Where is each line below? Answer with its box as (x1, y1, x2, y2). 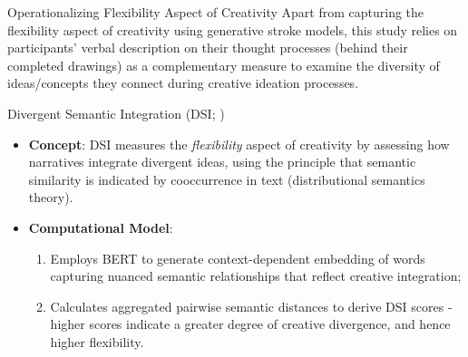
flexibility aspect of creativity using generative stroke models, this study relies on (7, 20, 458, 39)
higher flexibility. (50, 332, 144, 351)
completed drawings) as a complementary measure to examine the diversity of (7, 55, 440, 74)
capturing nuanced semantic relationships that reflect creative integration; (50, 266, 462, 285)
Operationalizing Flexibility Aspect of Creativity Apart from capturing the (7, 3, 424, 21)
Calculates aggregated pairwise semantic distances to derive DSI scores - (50, 296, 453, 315)
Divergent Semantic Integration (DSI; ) (7, 103, 225, 122)
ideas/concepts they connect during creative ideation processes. (7, 73, 359, 92)
